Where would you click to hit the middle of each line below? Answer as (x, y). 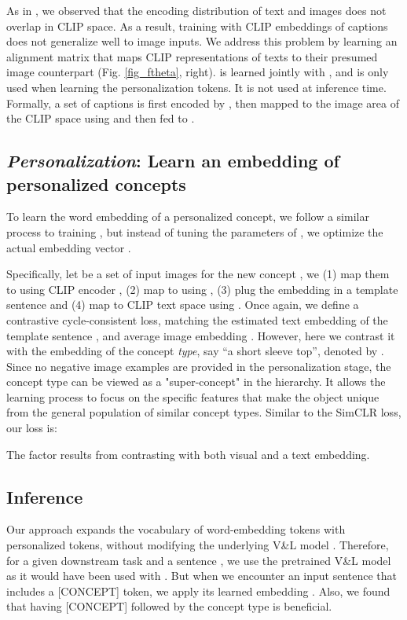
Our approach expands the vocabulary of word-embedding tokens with (176, 529)
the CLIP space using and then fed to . (101, 118)
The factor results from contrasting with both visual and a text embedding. (188, 454)
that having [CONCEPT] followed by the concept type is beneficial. (169, 606)
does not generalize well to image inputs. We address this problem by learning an (202, 41)
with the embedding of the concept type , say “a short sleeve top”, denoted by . (195, 351)
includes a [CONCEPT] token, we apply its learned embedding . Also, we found (198, 591)
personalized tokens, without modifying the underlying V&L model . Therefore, (198, 545)
